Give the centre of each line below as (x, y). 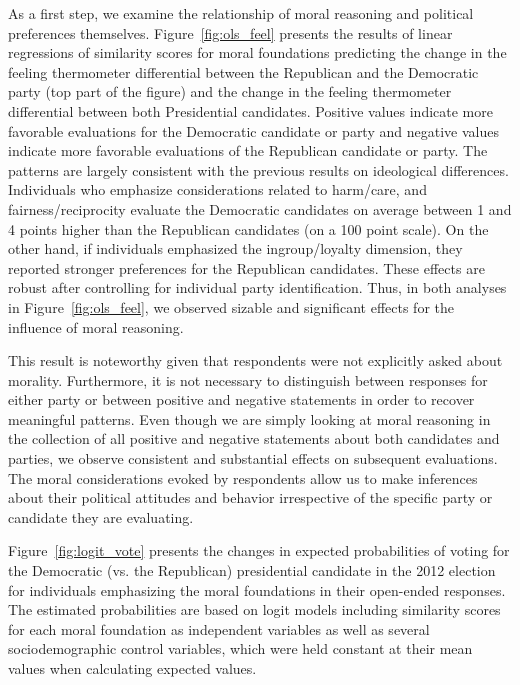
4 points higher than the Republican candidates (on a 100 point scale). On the (248, 228)
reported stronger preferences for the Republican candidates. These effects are (246, 267)
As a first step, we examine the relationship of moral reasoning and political (241, 13)
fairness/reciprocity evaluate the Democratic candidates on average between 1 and (260, 208)
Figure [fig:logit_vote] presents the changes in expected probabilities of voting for (259, 550)
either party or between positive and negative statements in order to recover (241, 399)
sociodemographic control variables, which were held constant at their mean (240, 648)
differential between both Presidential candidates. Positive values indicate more (250, 110)
